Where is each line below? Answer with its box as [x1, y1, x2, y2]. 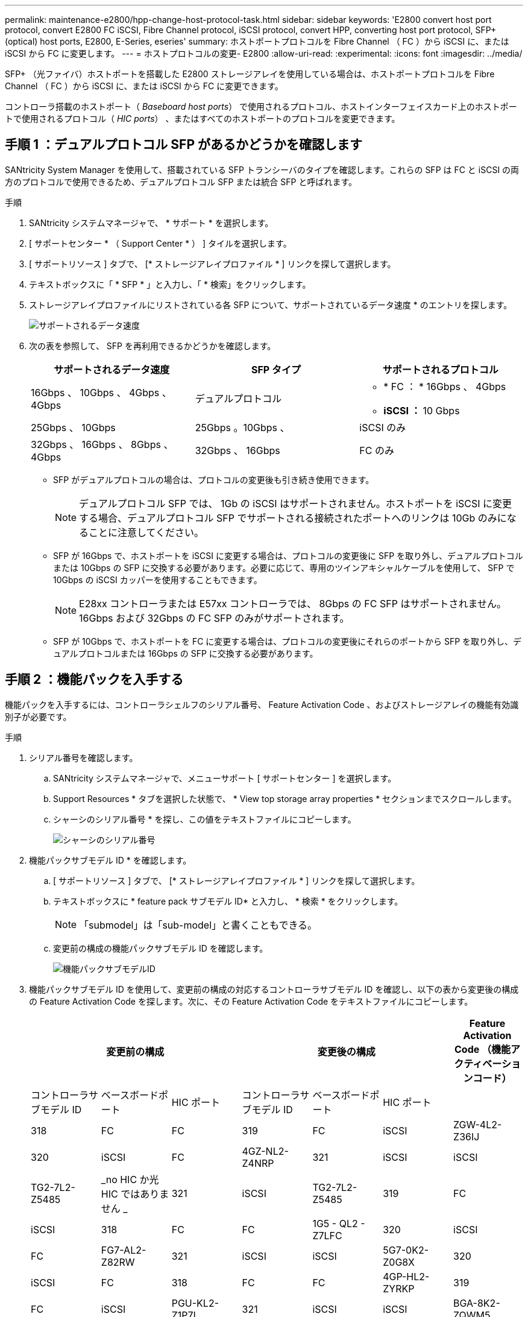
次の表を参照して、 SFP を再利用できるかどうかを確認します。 [29, 340, 276, 351]
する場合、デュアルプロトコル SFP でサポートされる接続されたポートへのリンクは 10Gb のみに [79, 511, 507, 524]
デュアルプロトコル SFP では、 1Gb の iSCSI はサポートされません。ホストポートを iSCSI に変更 [79, 497, 512, 510]
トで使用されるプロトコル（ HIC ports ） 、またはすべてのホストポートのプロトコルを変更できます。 [5, 113, 400, 124]
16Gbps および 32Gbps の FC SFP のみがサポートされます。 [79, 611, 350, 624]
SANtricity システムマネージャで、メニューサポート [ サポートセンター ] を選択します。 [53, 772, 397, 783]
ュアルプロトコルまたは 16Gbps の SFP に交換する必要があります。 [53, 648, 318, 658]
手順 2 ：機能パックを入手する [5, 672, 184, 687]
